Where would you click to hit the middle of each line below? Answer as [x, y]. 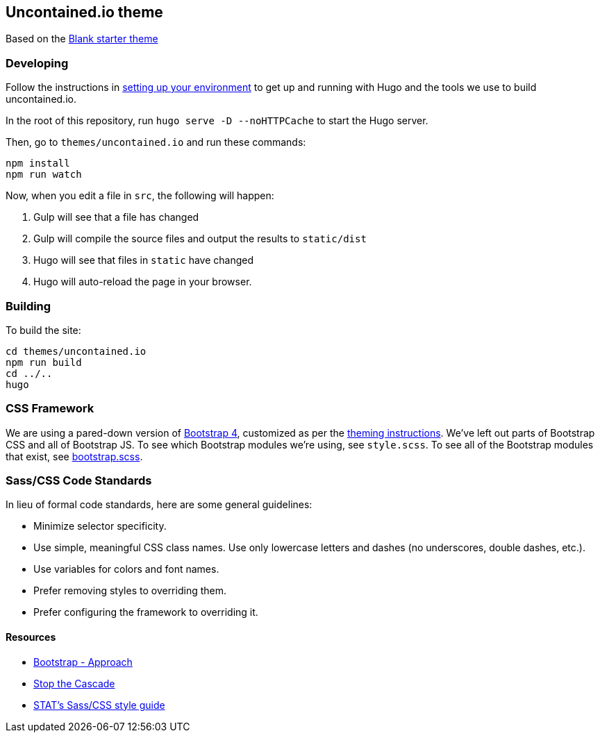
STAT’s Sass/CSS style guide [99, 705]
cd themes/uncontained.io [76, 351]
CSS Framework [50, 409]
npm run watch [44, 175]
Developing [37, 63]
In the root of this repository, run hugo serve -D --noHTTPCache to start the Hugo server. [217, 121]
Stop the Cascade [74, 683]
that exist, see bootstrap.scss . [74, 456]
